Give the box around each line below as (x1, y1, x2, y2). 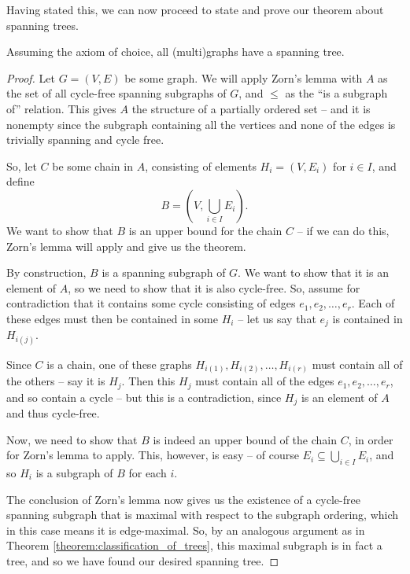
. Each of (351, 295, 395, 311)
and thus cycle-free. (6, 404, 100, 421)
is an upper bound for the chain (128, 222, 283, 238)
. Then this (121, 373, 175, 389)
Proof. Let (6, 69, 55, 86)
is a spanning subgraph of (102, 264, 226, 281)
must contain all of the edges (195, 373, 334, 389)
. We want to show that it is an (238, 264, 389, 281)
